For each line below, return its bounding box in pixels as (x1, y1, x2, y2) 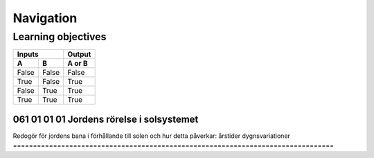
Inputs (17, 49, 39, 59)
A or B (67, 59, 88, 69)
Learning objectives (12, 30, 107, 43)
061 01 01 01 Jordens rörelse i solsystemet (12, 113, 199, 125)
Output (67, 49, 91, 59)
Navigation (12, 10, 78, 26)
